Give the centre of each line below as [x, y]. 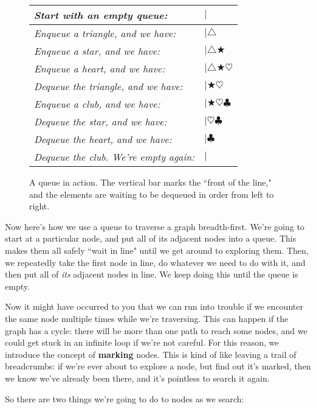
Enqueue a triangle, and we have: [105, 33]
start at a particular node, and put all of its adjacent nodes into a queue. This [151, 238]
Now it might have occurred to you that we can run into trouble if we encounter [154, 306]
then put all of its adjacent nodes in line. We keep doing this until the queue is [152, 274]
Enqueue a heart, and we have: [100, 68]
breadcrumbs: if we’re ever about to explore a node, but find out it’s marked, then [158, 366]
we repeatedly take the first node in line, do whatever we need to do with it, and [155, 262]
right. [39, 206]
